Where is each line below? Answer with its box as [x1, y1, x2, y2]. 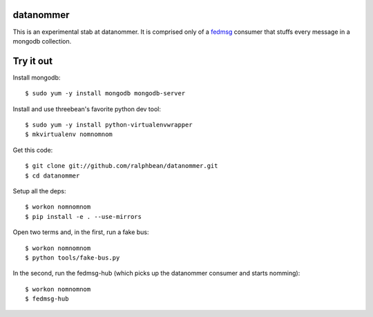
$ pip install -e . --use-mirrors [25, 213, 142, 220]
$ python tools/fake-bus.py [25, 253, 120, 262]
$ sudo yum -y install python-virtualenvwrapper [25, 121, 193, 128]
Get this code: [12, 146, 53, 154]
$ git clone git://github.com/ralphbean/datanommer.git [25, 162, 218, 170]
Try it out [12, 55, 53, 67]
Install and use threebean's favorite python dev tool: [12, 104, 162, 113]
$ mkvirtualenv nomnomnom [25, 131, 113, 138]
